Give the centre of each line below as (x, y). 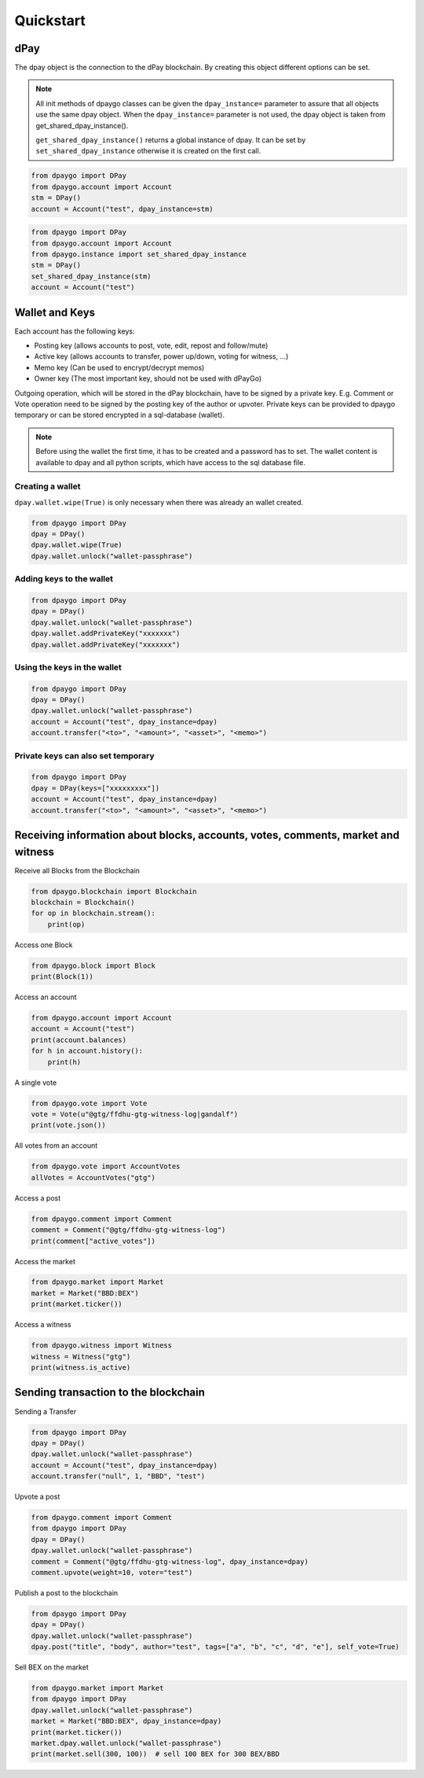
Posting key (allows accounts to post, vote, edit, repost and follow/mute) (151, 345)
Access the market (45, 1261)
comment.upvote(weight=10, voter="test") (112, 1572)
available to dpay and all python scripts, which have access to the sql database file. (171, 462)
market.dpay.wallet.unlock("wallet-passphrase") (126, 1743)
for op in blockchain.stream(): (93, 913)
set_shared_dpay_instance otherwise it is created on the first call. (148, 151)
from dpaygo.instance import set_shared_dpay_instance (139, 254)
